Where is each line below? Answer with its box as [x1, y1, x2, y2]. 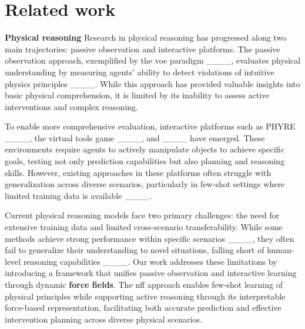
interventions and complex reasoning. [5, 100, 138, 112]
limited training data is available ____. [5, 189, 152, 201]
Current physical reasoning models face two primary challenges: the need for [5, 209, 280, 221]
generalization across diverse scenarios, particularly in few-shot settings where [5, 178, 285, 190]
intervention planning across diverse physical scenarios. [5, 313, 202, 325]
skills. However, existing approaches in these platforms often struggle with [5, 166, 272, 178]
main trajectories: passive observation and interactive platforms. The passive [5, 42, 280, 55]
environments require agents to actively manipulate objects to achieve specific [5, 143, 284, 155]
